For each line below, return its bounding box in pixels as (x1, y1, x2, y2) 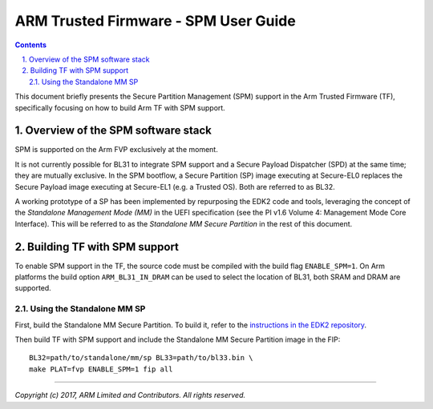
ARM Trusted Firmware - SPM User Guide (14, 12, 296, 30)
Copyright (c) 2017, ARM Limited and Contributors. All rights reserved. (14, 391, 246, 400)
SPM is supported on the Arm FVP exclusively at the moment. (14, 145, 218, 154)
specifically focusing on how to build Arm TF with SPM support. (14, 102, 226, 112)
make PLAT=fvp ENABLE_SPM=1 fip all (29, 364, 173, 374)
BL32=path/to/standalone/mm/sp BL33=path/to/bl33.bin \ (29, 353, 253, 363)
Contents (14, 40, 47, 50)
